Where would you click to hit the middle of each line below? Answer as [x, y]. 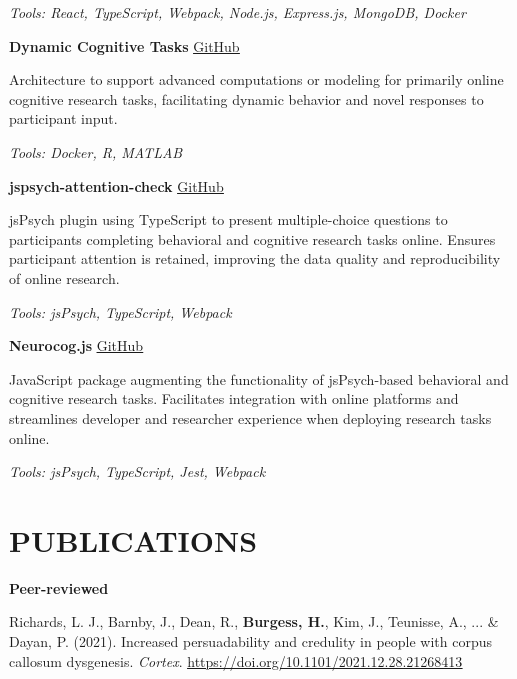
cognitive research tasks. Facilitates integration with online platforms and [234, 398]
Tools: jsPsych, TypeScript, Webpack [120, 311]
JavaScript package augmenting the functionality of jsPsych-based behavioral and [259, 378]
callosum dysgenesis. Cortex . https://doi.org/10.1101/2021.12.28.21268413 [236, 660]
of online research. [64, 277]
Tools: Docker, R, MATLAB [96, 151]
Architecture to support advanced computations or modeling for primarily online [256, 79]
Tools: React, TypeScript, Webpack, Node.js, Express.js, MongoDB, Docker [237, 12]
